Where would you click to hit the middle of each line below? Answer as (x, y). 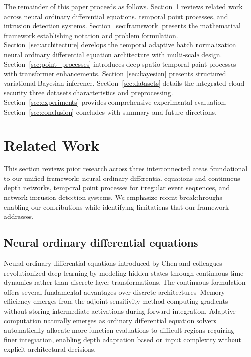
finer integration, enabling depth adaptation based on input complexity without (123, 339)
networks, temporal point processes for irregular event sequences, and (126, 188)
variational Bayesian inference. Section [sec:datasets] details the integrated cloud (124, 83)
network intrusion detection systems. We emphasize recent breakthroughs (113, 197)
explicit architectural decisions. (50, 349)
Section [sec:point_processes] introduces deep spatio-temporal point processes (120, 64)
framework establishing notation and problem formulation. (91, 35)
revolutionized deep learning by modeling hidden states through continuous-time (124, 272)
